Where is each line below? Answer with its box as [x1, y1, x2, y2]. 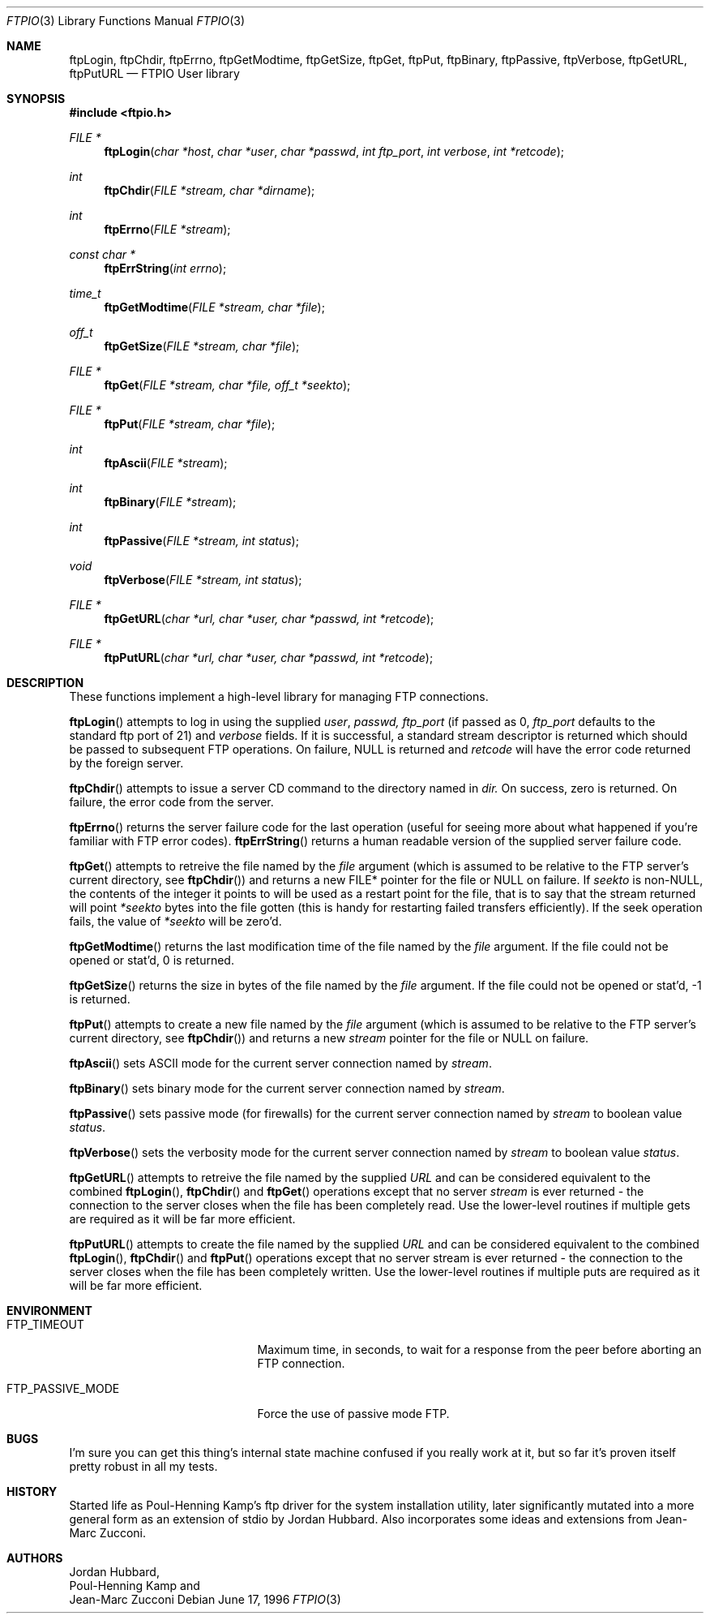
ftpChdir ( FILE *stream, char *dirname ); [104, 183, 315, 197]
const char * [69, 247, 136, 261]
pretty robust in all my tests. [69, 1459, 218, 1473]
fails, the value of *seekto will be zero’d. [69, 914, 282, 928]
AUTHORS [6, 1551, 63, 1565]
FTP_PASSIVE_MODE [6, 1382, 120, 1395]
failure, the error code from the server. [69, 795, 274, 809]
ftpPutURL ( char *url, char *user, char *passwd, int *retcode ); [104, 651, 434, 664]
